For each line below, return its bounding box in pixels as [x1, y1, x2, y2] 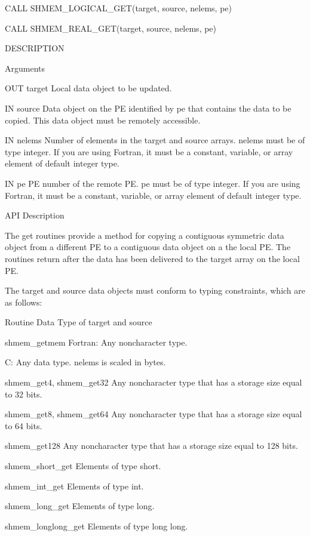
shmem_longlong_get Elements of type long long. [5, 519, 188, 532]
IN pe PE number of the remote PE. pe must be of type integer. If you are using [5, 177, 300, 189]
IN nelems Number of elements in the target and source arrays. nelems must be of [5, 134, 305, 146]
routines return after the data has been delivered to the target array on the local [5, 252, 300, 264]
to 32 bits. [5, 387, 42, 400]
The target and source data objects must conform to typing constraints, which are [5, 284, 306, 297]
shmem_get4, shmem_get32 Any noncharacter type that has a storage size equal [5, 376, 302, 389]
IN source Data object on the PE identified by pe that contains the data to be [5, 101, 291, 114]
